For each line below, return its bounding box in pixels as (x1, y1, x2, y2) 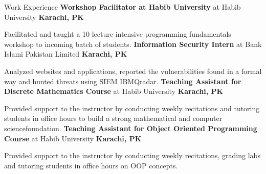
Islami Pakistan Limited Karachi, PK (4, 48, 127, 59)
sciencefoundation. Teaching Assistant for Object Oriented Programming (4, 122, 257, 133)
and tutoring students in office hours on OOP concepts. (4, 160, 178, 170)
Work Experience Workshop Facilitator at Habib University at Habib (4, 2, 241, 12)
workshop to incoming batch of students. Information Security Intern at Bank (4, 38, 262, 49)
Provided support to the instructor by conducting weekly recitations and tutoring (4, 103, 260, 113)
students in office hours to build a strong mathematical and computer (4, 113, 223, 123)
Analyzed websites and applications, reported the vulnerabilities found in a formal (4, 65, 262, 76)
